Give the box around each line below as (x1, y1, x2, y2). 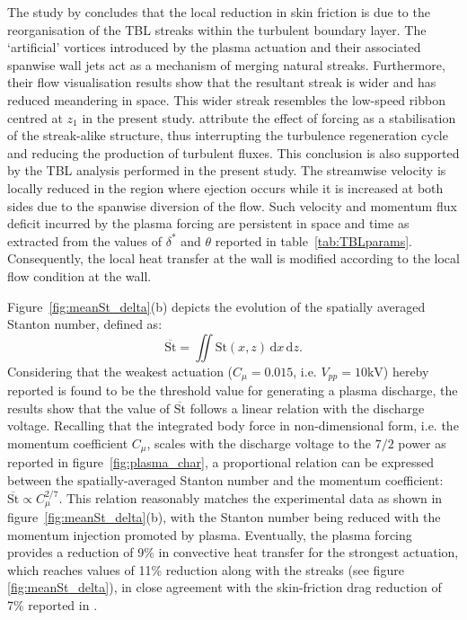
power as (398, 433, 446, 452)
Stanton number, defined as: (7, 314, 163, 333)
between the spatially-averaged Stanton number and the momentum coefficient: (7, 470, 444, 489)
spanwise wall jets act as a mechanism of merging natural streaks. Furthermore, (7, 55, 445, 74)
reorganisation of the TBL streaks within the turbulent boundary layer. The (7, 20, 427, 39)
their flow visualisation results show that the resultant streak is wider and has (7, 73, 436, 92)
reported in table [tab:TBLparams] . (215, 231, 412, 250)
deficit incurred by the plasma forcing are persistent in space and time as (7, 214, 410, 233)
